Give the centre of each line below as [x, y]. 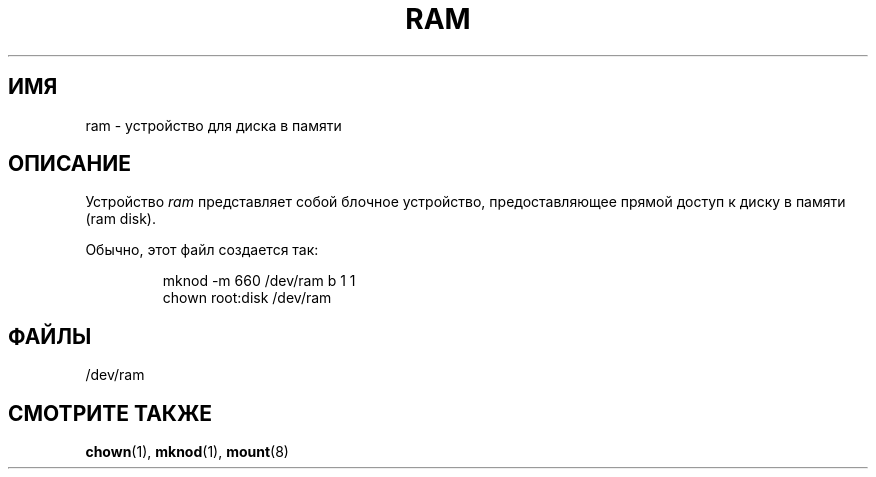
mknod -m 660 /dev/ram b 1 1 [259, 281]
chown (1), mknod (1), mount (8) [187, 452]
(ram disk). [121, 219]
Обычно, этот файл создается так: [202, 250]
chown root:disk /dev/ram [247, 298]
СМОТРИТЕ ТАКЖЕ [110, 413]
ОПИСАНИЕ [69, 164]
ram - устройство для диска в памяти [213, 125]
